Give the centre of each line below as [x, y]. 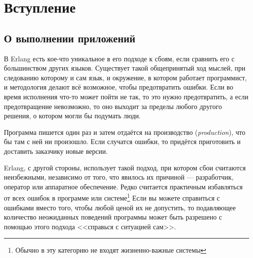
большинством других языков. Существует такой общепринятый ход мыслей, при [125, 68]
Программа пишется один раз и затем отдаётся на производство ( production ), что [125, 132]
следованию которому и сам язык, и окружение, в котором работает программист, [126, 77]
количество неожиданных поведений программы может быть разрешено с [113, 217]
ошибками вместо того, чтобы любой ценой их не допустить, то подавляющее [120, 207]
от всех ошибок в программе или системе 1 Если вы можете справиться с [112, 197]
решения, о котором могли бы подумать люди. [72, 116]
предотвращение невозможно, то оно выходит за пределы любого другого [113, 106]
